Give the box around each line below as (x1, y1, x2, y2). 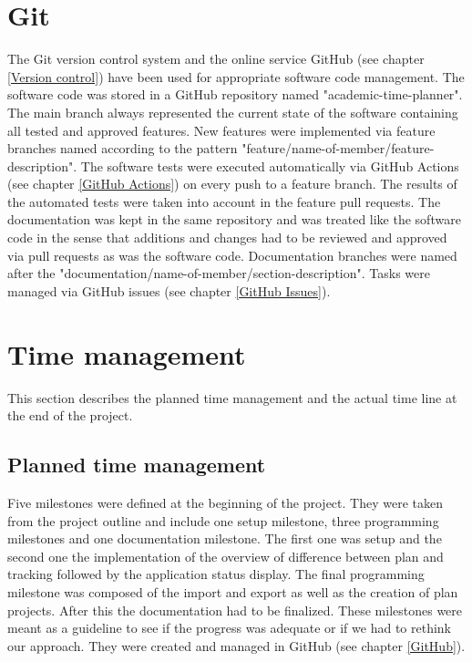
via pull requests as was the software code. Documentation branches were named (7, 245, 457, 264)
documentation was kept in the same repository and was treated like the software (7, 210, 461, 229)
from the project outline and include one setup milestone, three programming (7, 511, 439, 530)
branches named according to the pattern (7, 139, 238, 158)
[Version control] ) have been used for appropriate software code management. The (7, 67, 465, 86)
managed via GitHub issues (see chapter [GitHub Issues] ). (7, 281, 331, 300)
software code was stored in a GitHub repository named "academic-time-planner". (7, 85, 463, 104)
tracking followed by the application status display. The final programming (7, 564, 425, 584)
